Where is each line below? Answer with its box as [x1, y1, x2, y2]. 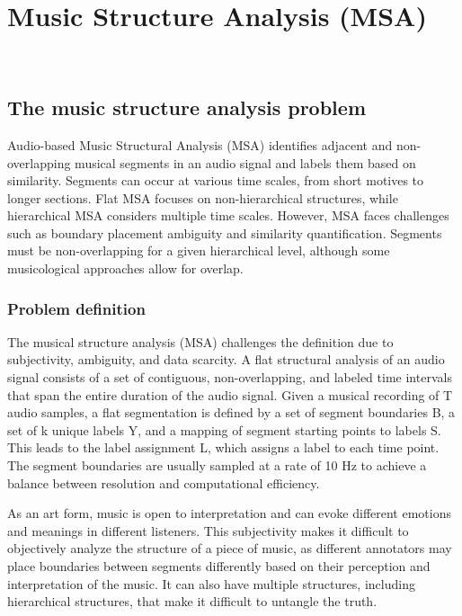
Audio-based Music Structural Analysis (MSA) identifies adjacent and [7, 135, 393, 154]
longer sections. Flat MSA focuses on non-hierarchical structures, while [7, 188, 398, 207]
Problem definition [7, 297, 146, 319]
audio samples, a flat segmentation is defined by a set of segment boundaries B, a [7, 403, 456, 422]
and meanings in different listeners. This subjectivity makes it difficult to [7, 521, 409, 540]
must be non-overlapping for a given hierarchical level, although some [7, 241, 390, 260]
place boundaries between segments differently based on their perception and [7, 557, 431, 576]
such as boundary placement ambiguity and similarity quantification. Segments [7, 223, 442, 242]
